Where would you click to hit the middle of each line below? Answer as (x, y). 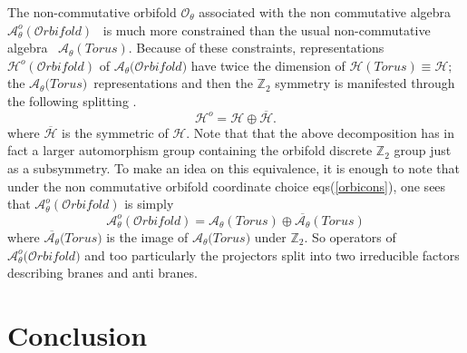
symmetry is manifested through (365, 83)
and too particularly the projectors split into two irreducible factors (272, 255)
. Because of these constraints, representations (256, 48)
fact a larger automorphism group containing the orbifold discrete (190, 150)
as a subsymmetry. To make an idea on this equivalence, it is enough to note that (233, 167)
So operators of (354, 236)
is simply (149, 204)
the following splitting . (72, 100)
